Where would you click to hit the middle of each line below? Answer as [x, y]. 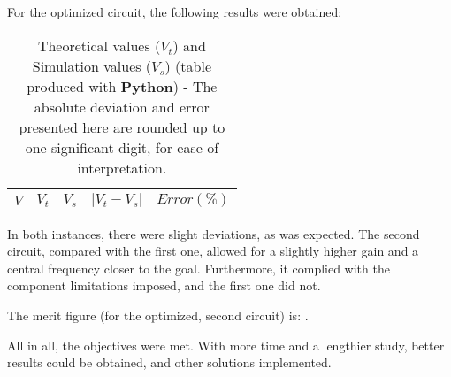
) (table [188, 65]
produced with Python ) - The [122, 86]
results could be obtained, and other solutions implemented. [169, 362]
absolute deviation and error [122, 106]
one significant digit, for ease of [122, 147]
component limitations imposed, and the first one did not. [164, 285]
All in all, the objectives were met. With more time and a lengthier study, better [226, 345]
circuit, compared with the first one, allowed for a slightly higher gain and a [213, 251]
